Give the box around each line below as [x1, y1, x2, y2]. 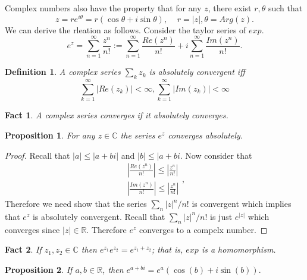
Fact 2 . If [5, 243, 42, 256]
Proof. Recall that [5, 149, 70, 161]
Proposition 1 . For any [5, 128, 95, 141]
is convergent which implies [192, 197, 292, 210]
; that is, [152, 243, 183, 256]
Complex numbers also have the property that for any [5, 2, 202, 14]
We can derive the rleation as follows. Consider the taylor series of [5, 23, 246, 36]
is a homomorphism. [201, 243, 276, 256]
